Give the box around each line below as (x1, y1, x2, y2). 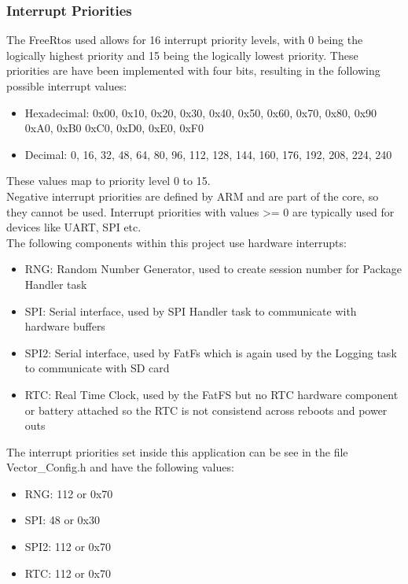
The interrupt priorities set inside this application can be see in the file (6, 443, 348, 460)
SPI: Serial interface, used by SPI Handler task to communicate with (24, 302, 357, 319)
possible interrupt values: (6, 78, 127, 94)
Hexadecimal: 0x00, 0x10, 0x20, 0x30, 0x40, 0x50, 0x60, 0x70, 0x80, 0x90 (24, 104, 377, 120)
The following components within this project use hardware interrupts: (6, 234, 347, 250)
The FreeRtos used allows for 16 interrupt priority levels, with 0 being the (6, 31, 363, 48)
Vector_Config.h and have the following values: (6, 459, 234, 475)
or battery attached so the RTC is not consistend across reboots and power (24, 401, 388, 418)
